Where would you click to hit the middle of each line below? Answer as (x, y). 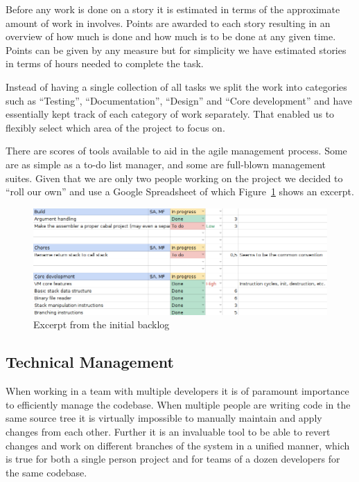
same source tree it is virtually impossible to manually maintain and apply (164, 418)
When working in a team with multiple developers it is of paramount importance (177, 391)
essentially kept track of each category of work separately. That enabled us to (170, 114)
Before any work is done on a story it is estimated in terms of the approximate (173, 9)
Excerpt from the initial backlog (102, 324)
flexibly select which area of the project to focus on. (115, 127)
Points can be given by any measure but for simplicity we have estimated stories (176, 50)
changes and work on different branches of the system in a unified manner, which (178, 445)
